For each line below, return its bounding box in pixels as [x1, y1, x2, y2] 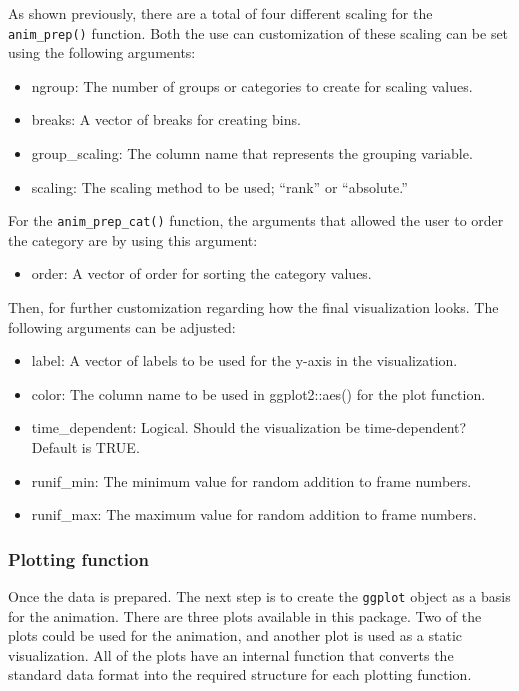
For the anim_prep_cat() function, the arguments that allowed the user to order [8, 210, 504, 231]
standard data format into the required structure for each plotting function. [8, 664, 472, 685]
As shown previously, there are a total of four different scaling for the [8, 3, 433, 23]
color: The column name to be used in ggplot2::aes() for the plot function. [31, 383, 486, 404]
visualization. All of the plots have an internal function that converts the [8, 644, 454, 665]
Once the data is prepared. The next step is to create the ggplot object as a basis [8, 586, 511, 607]
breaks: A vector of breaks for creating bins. [31, 109, 301, 130]
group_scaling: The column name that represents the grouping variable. [31, 143, 473, 164]
